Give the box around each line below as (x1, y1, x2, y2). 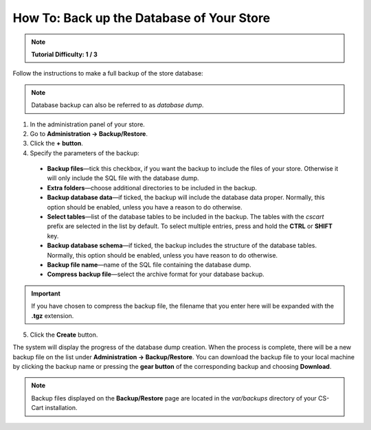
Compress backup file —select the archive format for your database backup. (47, 270, 265, 278)
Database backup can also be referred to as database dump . (31, 101, 204, 109)
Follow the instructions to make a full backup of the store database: (12, 69, 203, 78)
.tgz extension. (31, 311, 74, 319)
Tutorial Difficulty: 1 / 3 (31, 50, 98, 58)
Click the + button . (30, 139, 84, 148)
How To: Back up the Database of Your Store (12, 10, 271, 25)
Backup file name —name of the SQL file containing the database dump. (47, 260, 251, 269)
